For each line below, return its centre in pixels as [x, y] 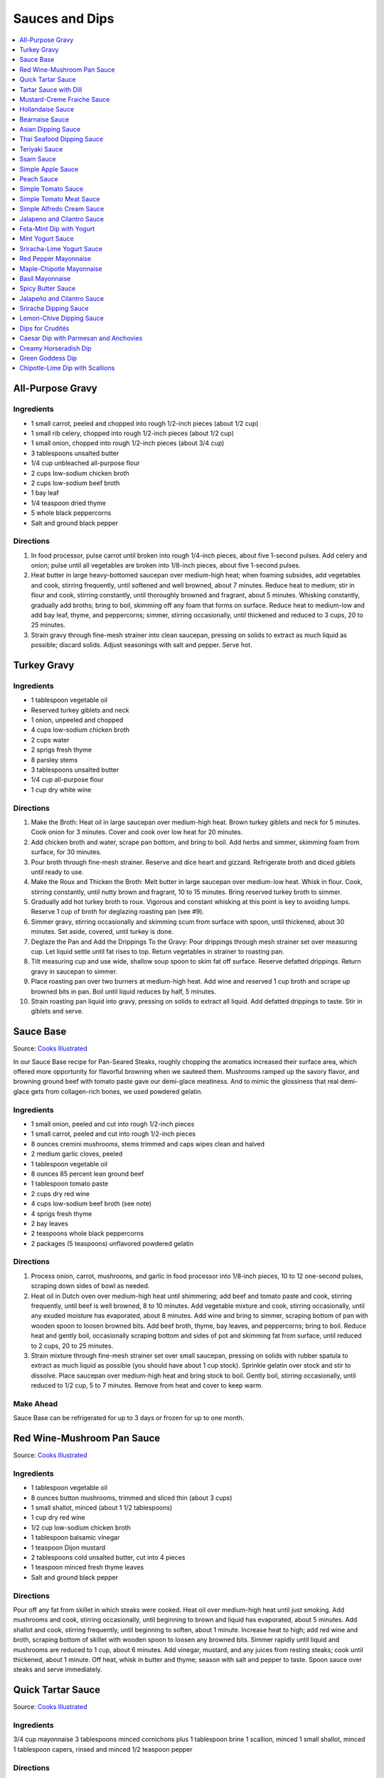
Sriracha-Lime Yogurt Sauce [61, 248]
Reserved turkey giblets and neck [80, 710]
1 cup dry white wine [61, 789]
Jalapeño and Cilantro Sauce [62, 298]
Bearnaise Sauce [44, 119]
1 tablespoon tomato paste [70, 1183]
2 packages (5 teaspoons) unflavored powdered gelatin [112, 1243]
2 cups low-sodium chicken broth [80, 473]
